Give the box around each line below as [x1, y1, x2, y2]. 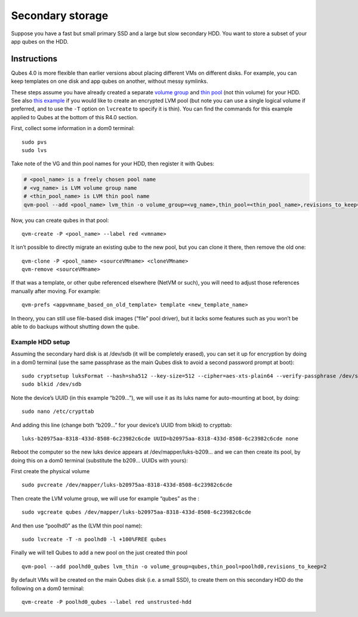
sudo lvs [21, 147, 47, 153]
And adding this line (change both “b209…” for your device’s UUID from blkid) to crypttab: [11, 421, 232, 428]
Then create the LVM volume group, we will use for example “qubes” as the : [11, 495, 200, 502]
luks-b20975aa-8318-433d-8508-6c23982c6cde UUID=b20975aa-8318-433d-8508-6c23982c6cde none [21, 435, 298, 442]
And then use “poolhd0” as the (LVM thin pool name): [11, 522, 143, 529]
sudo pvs [21, 138, 47, 146]
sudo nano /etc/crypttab [21, 408, 94, 415]
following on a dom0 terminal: [11, 585, 85, 592]
